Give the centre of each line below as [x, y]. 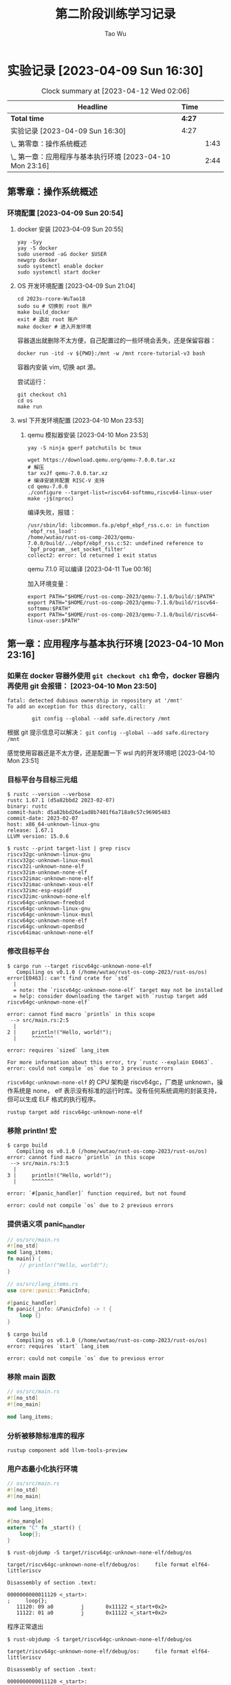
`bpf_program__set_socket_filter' [77, 550]
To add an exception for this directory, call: [77, 707]
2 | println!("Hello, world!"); [59, 1032]
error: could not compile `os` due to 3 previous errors [90, 1068]
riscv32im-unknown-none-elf [47, 873]
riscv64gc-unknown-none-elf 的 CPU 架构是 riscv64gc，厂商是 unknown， [112, 1082]
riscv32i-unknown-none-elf [46, 867]
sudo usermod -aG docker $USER [62, 254]
